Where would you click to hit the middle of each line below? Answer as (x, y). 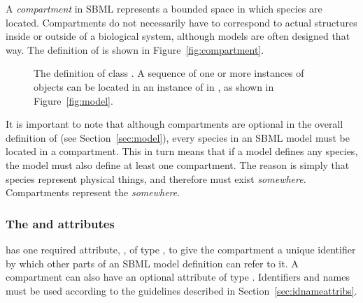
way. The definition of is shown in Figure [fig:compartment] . (135, 49)
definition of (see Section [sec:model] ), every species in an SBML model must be (178, 137)
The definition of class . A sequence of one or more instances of (169, 73)
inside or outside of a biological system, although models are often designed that (178, 36)
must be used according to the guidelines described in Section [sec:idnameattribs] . (181, 290)
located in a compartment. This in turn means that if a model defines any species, (182, 151)
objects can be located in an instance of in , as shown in (154, 86)
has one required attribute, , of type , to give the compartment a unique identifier (181, 249)
